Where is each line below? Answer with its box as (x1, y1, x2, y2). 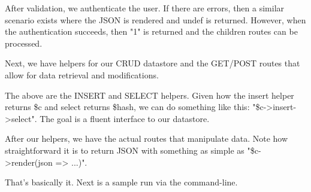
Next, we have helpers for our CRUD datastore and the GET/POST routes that (5, 57, 300, 69)
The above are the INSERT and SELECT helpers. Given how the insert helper (5, 89, 294, 101)
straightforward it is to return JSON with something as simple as (5, 144, 244, 156)
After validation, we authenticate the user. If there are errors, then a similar (5, 2, 285, 14)
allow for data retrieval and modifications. (5, 68, 159, 81)
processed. (5, 36, 43, 49)
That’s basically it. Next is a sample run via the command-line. (5, 176, 238, 188)
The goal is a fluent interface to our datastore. (40, 112, 210, 124)
